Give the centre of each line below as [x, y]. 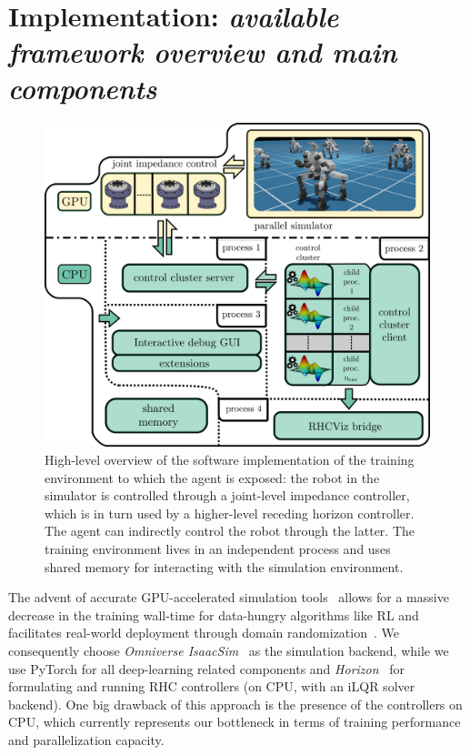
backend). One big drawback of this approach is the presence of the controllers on [235, 704]
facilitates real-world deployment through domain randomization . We [204, 633]
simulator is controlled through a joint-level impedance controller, [227, 495]
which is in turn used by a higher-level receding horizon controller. [230, 513]
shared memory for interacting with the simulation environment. [224, 566]
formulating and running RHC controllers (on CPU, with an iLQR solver [212, 686]
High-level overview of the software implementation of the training [230, 460]
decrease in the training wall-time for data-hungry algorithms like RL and [214, 614]
